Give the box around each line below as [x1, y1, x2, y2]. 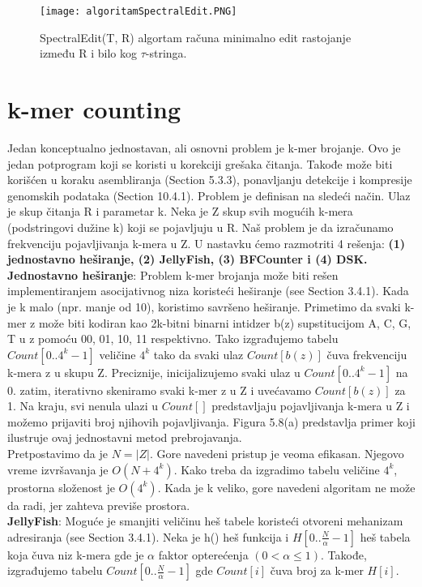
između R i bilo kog [40, 45, 137, 62]
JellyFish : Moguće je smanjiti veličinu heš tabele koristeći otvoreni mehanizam [7, 512, 403, 529]
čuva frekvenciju [326, 345, 407, 362]
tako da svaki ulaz [153, 345, 244, 362]
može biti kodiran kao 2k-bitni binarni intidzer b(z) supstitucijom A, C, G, [38, 314, 411, 331]
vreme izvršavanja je [7, 461, 109, 478]
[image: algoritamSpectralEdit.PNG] [40, 6, 237, 17]
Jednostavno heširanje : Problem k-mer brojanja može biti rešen [7, 266, 339, 283]
